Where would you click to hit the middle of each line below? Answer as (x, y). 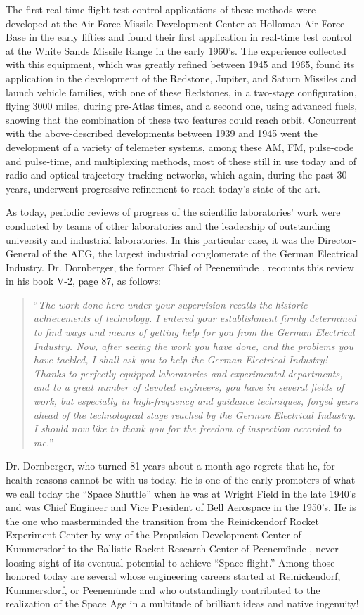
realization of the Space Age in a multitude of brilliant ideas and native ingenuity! (182, 603)
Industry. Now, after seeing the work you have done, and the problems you (194, 345)
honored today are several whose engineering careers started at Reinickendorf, (173, 576)
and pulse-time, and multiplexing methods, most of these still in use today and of (181, 161)
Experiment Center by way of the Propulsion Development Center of (154, 535)
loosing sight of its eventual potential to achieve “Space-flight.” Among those (170, 562)
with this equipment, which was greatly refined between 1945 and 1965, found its (180, 64)
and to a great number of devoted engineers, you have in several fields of (189, 387)
